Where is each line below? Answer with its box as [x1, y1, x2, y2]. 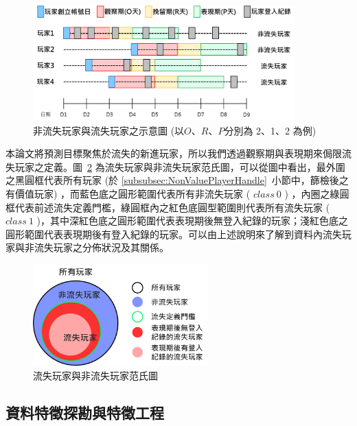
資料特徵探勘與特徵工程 [5, 401, 164, 423]
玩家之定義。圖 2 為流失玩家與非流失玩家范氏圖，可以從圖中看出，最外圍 [14, 159, 345, 174]
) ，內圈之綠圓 [284, 187, 349, 201]
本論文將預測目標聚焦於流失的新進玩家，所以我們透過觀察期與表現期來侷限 [5, 146, 342, 161]
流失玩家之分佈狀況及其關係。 [34, 240, 169, 255]
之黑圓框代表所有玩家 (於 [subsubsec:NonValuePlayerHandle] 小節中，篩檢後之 [5, 173, 349, 187]
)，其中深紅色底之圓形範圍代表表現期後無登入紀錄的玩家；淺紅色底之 [36, 213, 349, 228]
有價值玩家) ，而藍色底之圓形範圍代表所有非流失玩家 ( [5, 187, 251, 201]
